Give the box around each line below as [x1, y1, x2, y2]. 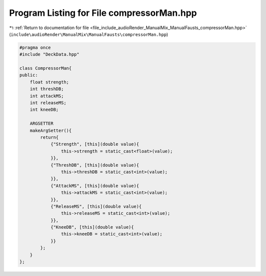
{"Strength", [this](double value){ [50, 141, 139, 147]
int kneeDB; [30, 107, 59, 113]
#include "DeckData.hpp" [19, 52, 80, 57]
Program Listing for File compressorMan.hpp [9, 7, 197, 18]
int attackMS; [30, 93, 64, 99]
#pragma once [19, 44, 51, 50]
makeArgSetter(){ [30, 127, 72, 133]
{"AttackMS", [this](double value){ [50, 183, 139, 189]
